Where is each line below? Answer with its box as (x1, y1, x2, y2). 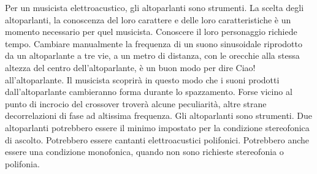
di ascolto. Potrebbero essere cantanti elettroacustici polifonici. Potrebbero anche (5, 133, 309, 146)
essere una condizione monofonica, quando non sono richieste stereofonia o (5, 145, 284, 158)
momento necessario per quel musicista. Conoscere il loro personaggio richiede (5, 25, 297, 38)
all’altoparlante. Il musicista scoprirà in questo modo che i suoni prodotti (5, 73, 280, 86)
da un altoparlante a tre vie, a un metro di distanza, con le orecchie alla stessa (5, 49, 300, 62)
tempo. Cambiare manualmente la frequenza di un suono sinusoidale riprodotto (5, 37, 302, 50)
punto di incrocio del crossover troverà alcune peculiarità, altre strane (5, 97, 267, 110)
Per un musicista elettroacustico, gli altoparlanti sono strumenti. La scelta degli (5, 1, 304, 13)
